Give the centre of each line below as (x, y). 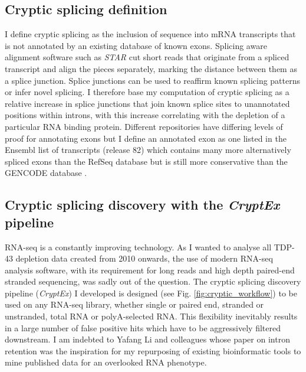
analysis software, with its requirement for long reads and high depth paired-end (150, 270)
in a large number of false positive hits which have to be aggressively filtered (143, 327)
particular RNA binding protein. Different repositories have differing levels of (144, 126)
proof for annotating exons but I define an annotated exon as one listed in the (146, 138)
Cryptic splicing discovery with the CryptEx (142, 205)
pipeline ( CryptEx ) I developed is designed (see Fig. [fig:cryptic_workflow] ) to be (151, 293)
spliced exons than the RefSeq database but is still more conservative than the (146, 161)
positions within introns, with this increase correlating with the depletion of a (145, 115)
